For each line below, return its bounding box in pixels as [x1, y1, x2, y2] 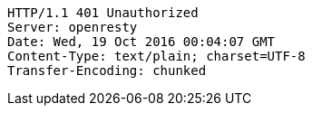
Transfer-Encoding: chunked [7, 63, 207, 78]
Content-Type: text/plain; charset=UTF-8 [7, 49, 306, 63]
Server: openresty [7, 20, 138, 34]
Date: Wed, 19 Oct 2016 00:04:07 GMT [7, 34, 276, 49]
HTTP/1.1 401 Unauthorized [7, 5, 199, 20]
